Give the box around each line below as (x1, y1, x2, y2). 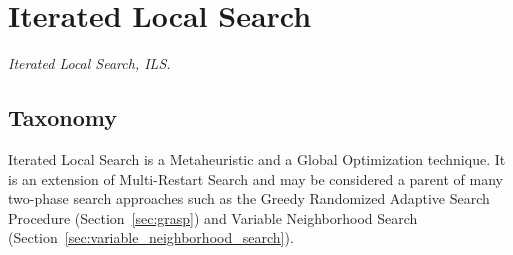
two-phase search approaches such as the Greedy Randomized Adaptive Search (8, 188, 490, 209)
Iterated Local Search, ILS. (8, 53, 171, 74)
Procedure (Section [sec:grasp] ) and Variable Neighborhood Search (8, 207, 418, 228)
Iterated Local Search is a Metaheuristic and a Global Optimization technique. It (8, 148, 506, 169)
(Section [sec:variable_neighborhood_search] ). (8, 227, 294, 248)
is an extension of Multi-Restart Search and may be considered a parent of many (8, 168, 503, 189)
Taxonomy (8, 102, 118, 133)
